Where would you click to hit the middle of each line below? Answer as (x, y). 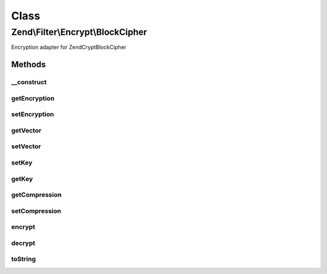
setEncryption (33, 114)
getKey (22, 178)
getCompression (36, 195)
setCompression (36, 210)
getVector (26, 130)
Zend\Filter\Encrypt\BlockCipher (79, 32)
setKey (22, 162)
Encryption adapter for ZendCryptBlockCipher (69, 47)
